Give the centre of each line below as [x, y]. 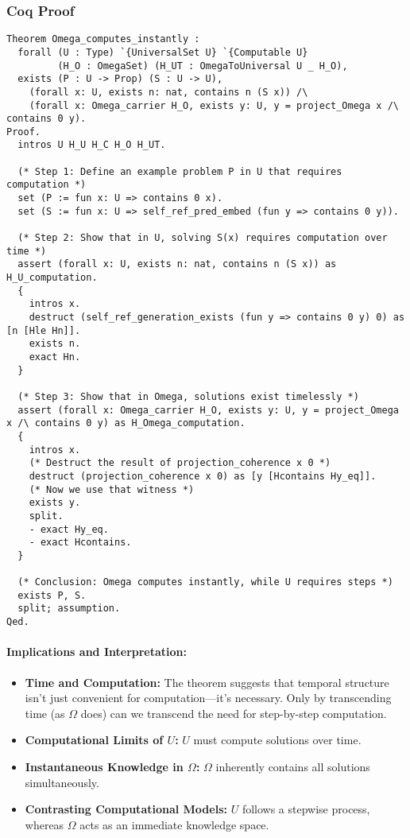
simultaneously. [62, 782]
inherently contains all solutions [293, 766]
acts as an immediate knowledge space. [174, 824]
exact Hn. [55, 357]
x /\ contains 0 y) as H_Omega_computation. [126, 423]
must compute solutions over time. [277, 740]
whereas [44, 824]
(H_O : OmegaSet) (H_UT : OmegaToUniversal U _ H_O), [203, 66]
